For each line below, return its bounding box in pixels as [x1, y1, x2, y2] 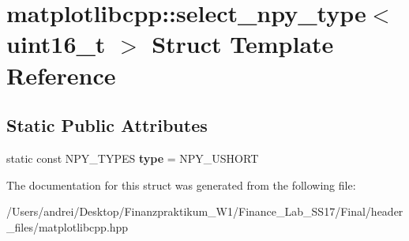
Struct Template [152, 28, 334, 60]
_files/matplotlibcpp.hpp [6, 218, 129, 235]
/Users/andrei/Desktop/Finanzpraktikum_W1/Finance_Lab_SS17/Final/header [6, 203, 403, 220]
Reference [6, 58, 116, 91]
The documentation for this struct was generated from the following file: [6, 176, 356, 193]
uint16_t [6, 28, 106, 60]
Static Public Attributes [6, 113, 208, 137]
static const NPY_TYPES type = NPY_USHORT [6, 149, 259, 166]
